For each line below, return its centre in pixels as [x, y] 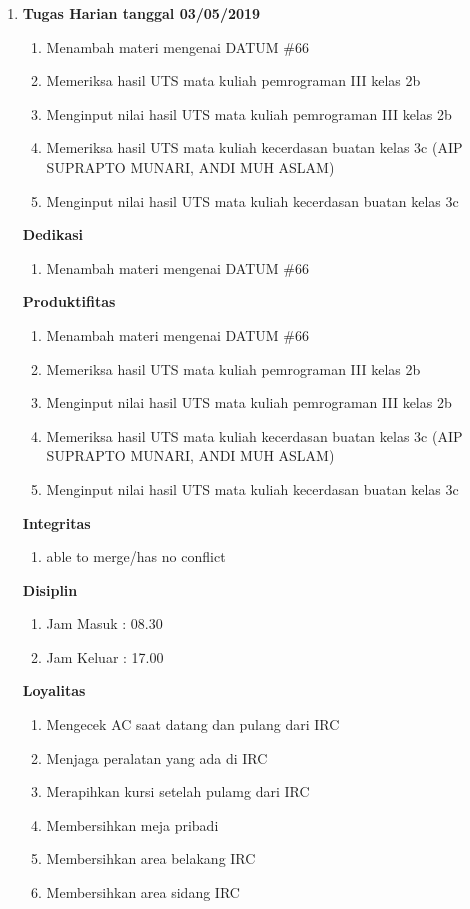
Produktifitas [69, 301]
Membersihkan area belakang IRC [151, 858]
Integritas [56, 522]
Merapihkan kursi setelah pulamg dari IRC [178, 791]
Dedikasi [53, 234]
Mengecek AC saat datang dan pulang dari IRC [193, 724]
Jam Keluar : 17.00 [105, 656]
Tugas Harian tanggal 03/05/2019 [141, 13]
